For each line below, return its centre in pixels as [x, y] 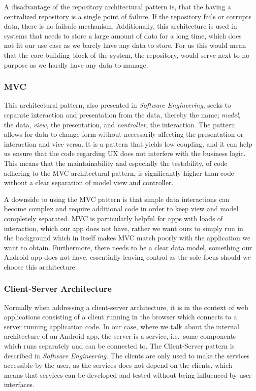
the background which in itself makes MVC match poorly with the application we [127, 238]
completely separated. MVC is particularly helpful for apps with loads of [113, 218]
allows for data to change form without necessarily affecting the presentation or [124, 134]
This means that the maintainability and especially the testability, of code [116, 163]
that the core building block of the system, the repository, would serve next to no [127, 55]
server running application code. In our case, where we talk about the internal [122, 326]
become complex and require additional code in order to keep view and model [121, 209]
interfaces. [19, 384]
